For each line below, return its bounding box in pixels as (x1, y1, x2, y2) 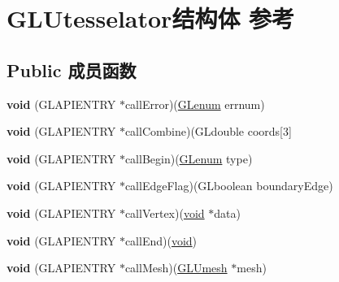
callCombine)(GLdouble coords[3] (124, 123, 292, 140)
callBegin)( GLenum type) (124, 150, 253, 167)
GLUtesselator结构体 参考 (7, 2, 295, 35)
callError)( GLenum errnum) (124, 95, 265, 112)
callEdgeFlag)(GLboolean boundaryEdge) (124, 177, 333, 194)
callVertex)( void (124, 204, 205, 221)
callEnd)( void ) (124, 232, 198, 249)
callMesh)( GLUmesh (124, 259, 228, 276)
